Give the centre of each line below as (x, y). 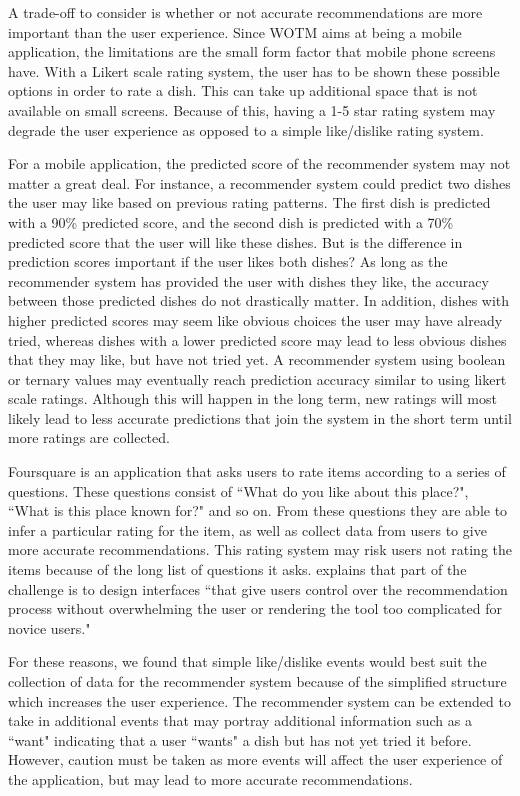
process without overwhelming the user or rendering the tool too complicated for (255, 608)
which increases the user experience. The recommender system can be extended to (259, 700)
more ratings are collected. (89, 437)
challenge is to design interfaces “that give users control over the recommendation (258, 588)
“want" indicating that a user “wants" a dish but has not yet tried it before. (240, 739)
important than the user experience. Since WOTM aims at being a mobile (235, 31)
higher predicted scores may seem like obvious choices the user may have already (255, 319)
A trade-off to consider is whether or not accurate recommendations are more (245, 12)
